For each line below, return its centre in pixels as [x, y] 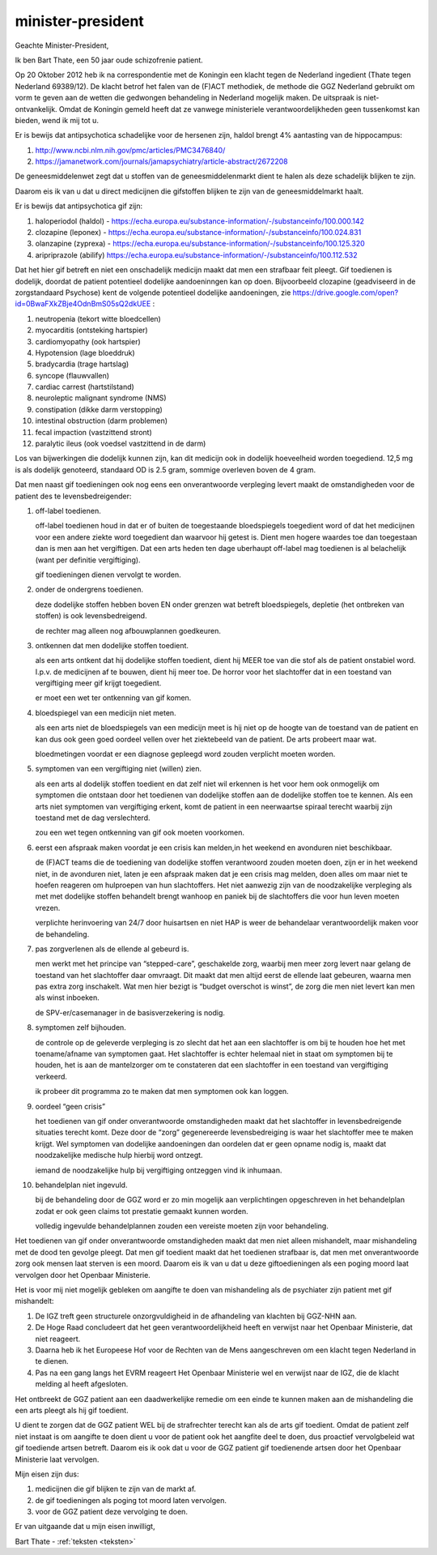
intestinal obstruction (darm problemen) [102, 421]
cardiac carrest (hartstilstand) [85, 387]
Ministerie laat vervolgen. [57, 1459]
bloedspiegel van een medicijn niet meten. [106, 712]
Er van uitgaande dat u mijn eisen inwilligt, [85, 1527]
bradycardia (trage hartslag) [82, 364]
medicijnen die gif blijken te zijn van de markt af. [116, 1489]
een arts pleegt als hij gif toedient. [72, 1410]
